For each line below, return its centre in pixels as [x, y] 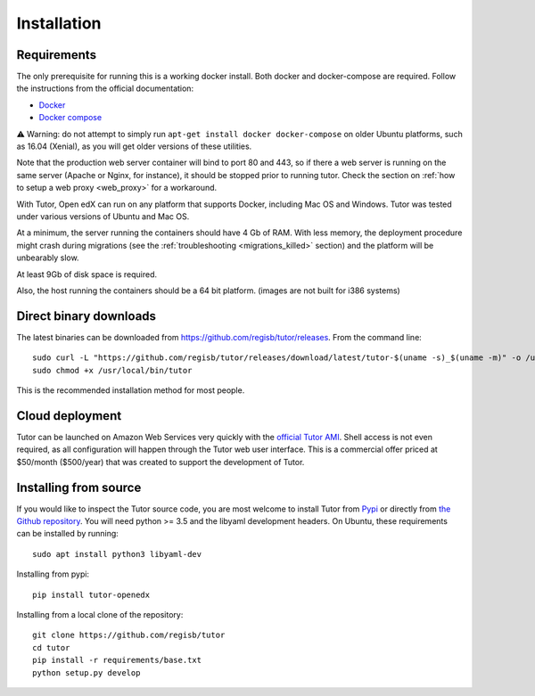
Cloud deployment [69, 416]
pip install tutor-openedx [91, 594]
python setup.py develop [86, 672]
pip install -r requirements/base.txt [117, 660]
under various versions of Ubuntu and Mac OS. [103, 216]
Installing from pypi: [53, 574]
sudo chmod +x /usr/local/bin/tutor [112, 370]
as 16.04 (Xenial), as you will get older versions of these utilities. [134, 146]
